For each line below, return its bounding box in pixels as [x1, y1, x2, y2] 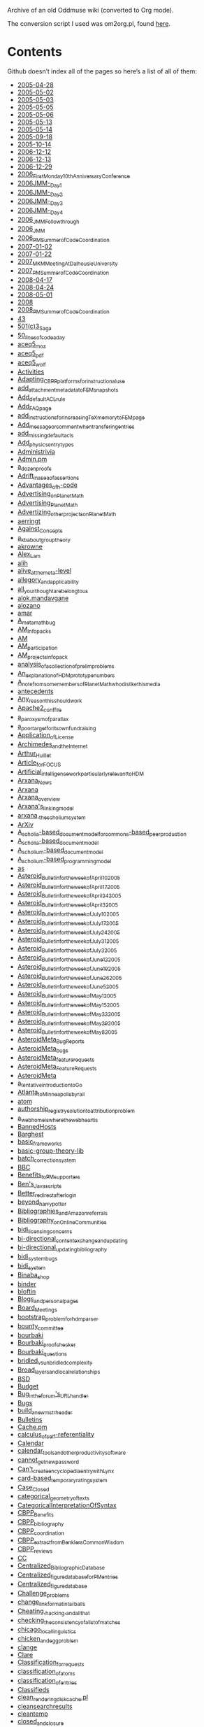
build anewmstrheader [17, 1406, 73, 1416]
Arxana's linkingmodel [17, 802, 74, 812]
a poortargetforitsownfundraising [17, 722, 96, 732]
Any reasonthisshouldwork [17, 695, 82, 704]
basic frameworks [17, 1137, 62, 1148]
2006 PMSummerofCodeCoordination [17, 234, 110, 243]
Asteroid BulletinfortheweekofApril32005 [17, 899, 119, 909]
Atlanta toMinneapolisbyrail [17, 1088, 85, 1097]
